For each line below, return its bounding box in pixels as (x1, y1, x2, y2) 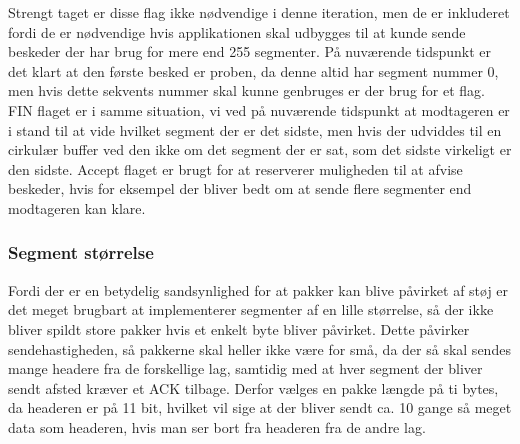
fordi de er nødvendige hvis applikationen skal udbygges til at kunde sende (8, 21, 466, 42)
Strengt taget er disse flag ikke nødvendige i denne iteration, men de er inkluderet (8, 2, 510, 22)
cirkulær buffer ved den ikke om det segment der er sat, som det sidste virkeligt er (8, 139, 512, 160)
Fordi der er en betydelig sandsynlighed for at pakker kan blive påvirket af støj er (8, 279, 509, 300)
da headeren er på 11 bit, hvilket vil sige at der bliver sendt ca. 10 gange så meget (8, 397, 512, 418)
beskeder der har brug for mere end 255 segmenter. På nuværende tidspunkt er (8, 41, 491, 62)
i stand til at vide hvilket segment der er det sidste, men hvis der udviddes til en (8, 119, 502, 140)
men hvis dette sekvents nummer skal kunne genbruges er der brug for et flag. (8, 80, 485, 101)
